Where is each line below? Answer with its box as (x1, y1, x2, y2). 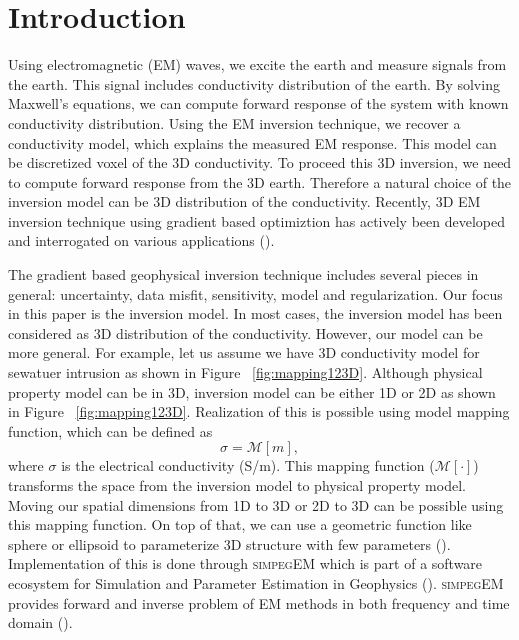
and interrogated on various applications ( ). (8, 230, 275, 251)
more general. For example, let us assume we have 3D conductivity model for (8, 342, 480, 363)
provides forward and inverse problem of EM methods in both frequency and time (8, 592, 510, 613)
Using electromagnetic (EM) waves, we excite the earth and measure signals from (8, 54, 507, 75)
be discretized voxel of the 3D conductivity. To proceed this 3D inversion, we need (8, 152, 512, 173)
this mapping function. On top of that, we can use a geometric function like (8, 514, 472, 535)
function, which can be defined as (8, 420, 213, 441)
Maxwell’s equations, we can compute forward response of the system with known (8, 93, 509, 114)
